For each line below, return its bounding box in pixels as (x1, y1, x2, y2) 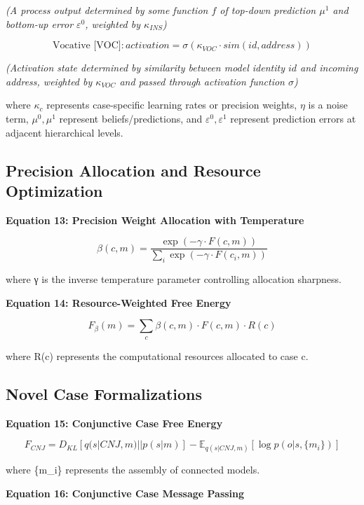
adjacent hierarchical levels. (6, 125, 123, 139)
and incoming (300, 60, 358, 75)
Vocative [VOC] (53, 41, 121, 51)
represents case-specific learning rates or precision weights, (46, 97, 297, 112)
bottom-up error (6, 16, 74, 31)
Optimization (6, 179, 103, 201)
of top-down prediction (220, 3, 316, 17)
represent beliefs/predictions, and (59, 111, 203, 125)
